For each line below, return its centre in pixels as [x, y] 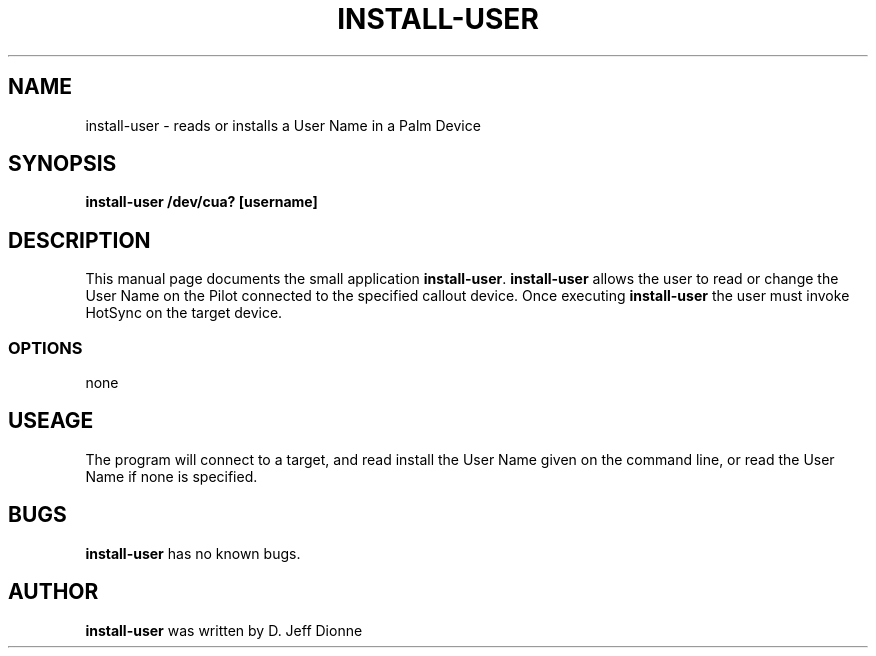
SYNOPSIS [62, 164]
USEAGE [51, 421]
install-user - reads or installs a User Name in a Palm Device [283, 125]
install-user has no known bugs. [193, 553]
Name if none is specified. [171, 476]
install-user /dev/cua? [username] [201, 202]
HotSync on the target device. [184, 313]
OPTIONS [45, 347]
